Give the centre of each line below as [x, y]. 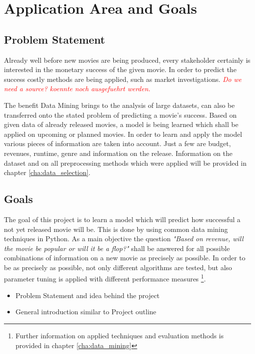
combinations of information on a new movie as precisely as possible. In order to [125, 258]
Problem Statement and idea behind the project [88, 295]
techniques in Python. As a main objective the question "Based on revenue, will [124, 239]
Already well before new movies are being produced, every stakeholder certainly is [127, 60]
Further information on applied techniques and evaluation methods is [119, 335]
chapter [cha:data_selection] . [47, 172]
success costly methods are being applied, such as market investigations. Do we [123, 79]
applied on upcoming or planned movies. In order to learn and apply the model [123, 134]
